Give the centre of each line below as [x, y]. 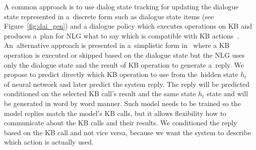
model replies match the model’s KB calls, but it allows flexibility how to [115, 113]
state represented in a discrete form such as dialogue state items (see [109, 16]
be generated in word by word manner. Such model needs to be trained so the [123, 103]
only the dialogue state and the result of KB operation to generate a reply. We [124, 64]
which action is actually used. [49, 142]
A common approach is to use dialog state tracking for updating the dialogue [121, 6]
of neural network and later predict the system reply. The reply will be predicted [127, 84]
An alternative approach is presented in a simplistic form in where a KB [117, 45]
